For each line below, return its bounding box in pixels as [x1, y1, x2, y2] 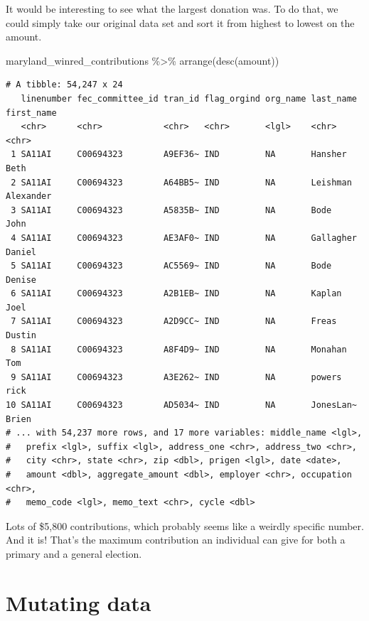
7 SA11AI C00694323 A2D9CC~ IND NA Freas [11, 316, 337, 327]
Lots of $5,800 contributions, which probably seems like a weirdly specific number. [6, 518, 364, 533]
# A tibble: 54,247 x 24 [6, 80, 123, 90]
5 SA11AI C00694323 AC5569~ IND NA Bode [11, 261, 332, 271]
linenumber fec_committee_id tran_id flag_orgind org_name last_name [21, 93, 357, 104]
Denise [6, 274, 36, 285]
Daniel [6, 247, 36, 257]
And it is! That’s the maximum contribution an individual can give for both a [6, 532, 346, 547]
